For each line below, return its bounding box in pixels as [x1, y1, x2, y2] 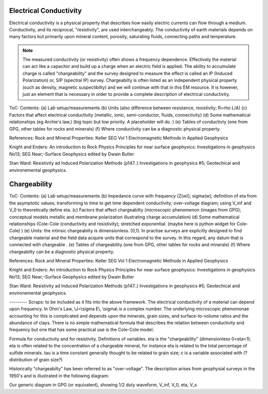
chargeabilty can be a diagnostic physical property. [9, 249, 115, 255]
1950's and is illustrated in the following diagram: [9, 373, 109, 379]
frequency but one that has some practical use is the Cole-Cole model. [9, 327, 154, 332]
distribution [9, 357, 33, 363]
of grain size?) [33, 357, 63, 363]
